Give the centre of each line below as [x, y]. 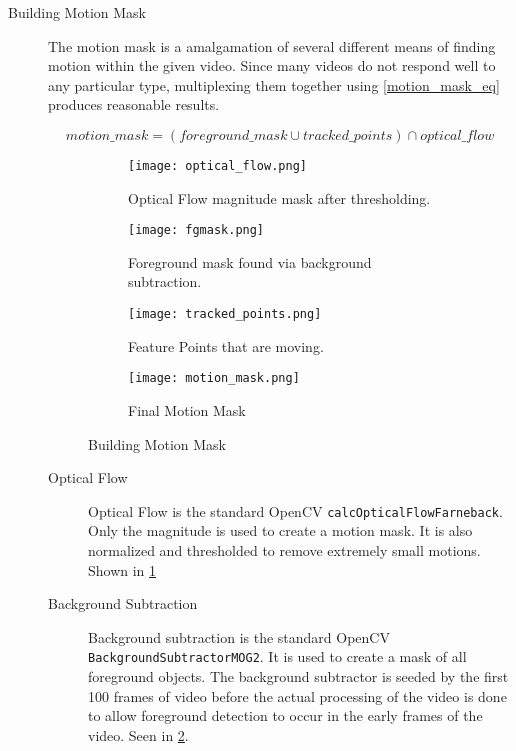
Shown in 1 [122, 569]
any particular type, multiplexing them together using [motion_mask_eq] [274, 84]
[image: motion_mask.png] [214, 378]
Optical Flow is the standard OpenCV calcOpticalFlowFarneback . [295, 510]
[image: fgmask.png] [196, 230]
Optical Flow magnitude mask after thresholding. [279, 197]
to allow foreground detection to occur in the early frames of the [285, 715]
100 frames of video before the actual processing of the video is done [297, 695]
